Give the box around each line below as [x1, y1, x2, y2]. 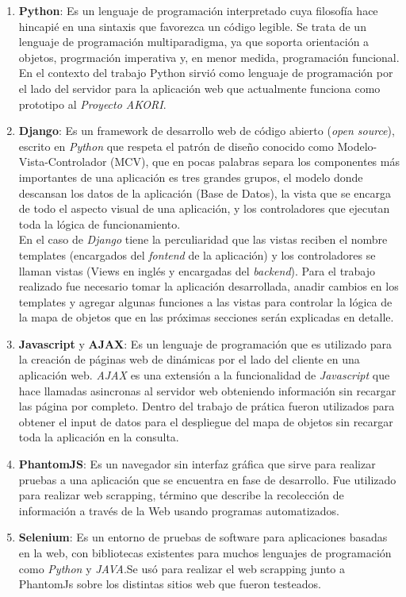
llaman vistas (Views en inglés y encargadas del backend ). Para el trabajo [18, 262, 376, 279]
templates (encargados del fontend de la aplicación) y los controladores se [18, 246, 376, 263]
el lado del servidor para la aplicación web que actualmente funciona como [18, 79, 381, 96]
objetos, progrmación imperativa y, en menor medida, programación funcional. [18, 48, 400, 65]
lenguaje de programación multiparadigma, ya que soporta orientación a [18, 33, 370, 50]
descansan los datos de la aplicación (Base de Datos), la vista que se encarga [18, 184, 391, 201]
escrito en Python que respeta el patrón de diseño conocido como [18, 137, 334, 154]
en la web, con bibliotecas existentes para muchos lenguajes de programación [18, 545, 392, 560]
